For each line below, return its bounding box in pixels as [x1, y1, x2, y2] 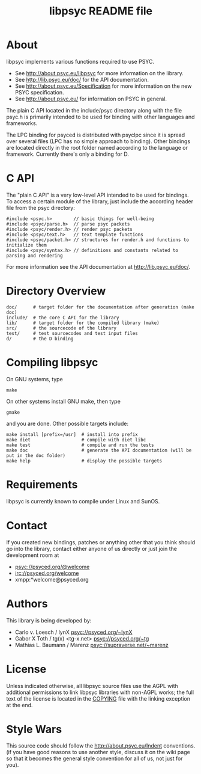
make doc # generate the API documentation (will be [6, 447, 192, 453]
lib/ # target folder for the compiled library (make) [6, 320, 160, 326]
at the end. [6, 701, 33, 708]
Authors [6, 597, 48, 610]
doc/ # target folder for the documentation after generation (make [6, 304, 195, 310]
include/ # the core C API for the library [6, 315, 119, 321]
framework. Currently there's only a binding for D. [6, 150, 129, 158]
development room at [6, 551, 59, 559]
